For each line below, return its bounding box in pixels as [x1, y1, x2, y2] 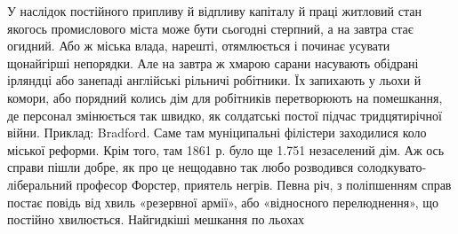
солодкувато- [357, 158, 427, 176]
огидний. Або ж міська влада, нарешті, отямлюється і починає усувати [7, 36, 390, 55]
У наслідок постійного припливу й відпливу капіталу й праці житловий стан [7, 2, 422, 19]
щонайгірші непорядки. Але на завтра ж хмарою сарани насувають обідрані [7, 53, 419, 72]
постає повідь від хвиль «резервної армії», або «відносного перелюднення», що [7, 192, 439, 211]
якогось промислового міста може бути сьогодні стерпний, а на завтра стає [7, 19, 414, 37]
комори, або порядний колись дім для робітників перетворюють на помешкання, [7, 88, 443, 106]
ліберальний [7, 175, 73, 193]
